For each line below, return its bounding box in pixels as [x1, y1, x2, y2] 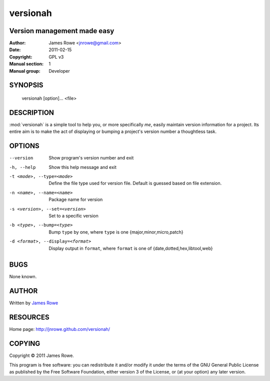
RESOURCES [9, 313, 49, 322]
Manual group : [9, 68, 40, 74]
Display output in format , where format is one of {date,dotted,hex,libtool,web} [48, 245, 213, 251]
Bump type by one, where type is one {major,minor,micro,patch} [48, 229, 183, 235]
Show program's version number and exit [48, 155, 134, 161]
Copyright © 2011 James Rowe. [9, 352, 74, 358]
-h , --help [9, 164, 36, 170]
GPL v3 [48, 54, 64, 60]
